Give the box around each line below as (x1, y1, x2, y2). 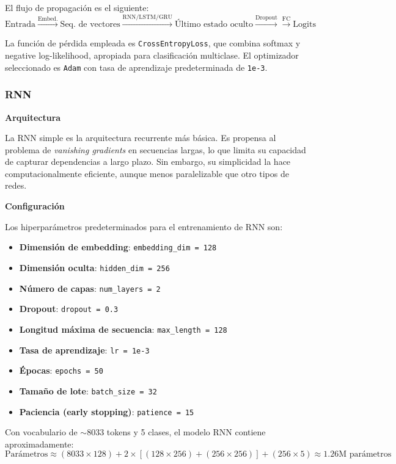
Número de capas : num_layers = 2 (19, 281, 161, 294)
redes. (5, 179, 27, 192)
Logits (293, 20, 316, 29)
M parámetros (339, 450, 392, 459)
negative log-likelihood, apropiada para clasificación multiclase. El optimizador (5, 49, 299, 62)
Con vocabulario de (5, 426, 78, 438)
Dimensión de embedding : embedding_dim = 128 (19, 241, 217, 253)
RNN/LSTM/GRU (122, 13, 173, 20)
